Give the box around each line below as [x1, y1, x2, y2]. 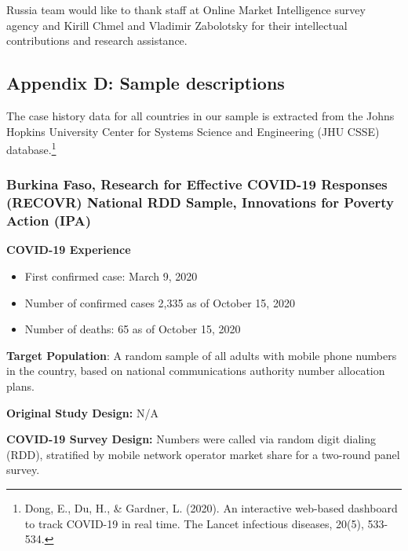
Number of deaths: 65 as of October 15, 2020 [24, 321, 241, 337]
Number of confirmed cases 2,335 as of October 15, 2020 [24, 294, 295, 310]
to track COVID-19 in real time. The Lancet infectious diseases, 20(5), [24, 515, 364, 531]
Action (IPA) [6, 211, 91, 230]
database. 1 [6, 139, 56, 157]
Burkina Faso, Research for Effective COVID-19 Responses [6, 174, 388, 194]
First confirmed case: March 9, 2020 [24, 268, 198, 285]
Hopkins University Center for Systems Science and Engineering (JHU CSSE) [6, 123, 380, 139]
